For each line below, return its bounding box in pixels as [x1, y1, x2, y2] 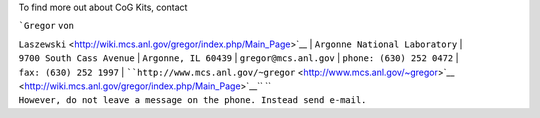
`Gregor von [18, 20, 75, 32]
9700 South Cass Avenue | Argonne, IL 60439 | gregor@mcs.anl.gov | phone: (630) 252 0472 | [18, 52, 459, 64]
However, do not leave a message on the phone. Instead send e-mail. [18, 95, 367, 106]
